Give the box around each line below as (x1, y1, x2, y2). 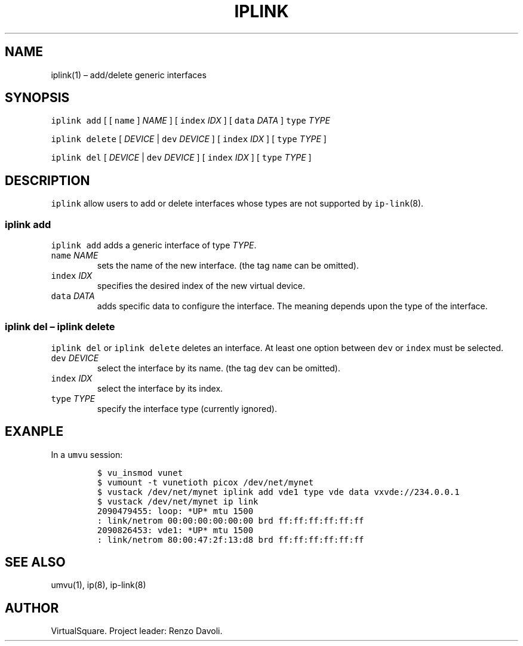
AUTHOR (5, 600, 59, 616)
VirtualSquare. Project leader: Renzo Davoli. (51, 626, 223, 636)
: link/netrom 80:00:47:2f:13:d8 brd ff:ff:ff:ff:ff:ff (97, 534, 364, 545)
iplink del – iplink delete (5, 321, 115, 333)
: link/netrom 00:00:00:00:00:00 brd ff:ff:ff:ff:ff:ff (97, 515, 364, 525)
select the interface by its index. (97, 383, 223, 393)
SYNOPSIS (5, 90, 70, 106)
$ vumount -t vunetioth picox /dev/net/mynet (97, 477, 314, 487)
